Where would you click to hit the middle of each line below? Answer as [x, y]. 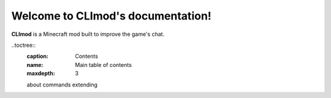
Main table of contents [103, 65]
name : [35, 65]
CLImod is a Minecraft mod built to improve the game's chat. [88, 34]
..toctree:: [24, 45]
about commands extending [62, 85]
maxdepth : [41, 74]
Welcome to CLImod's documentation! [111, 16]
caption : [38, 56]
